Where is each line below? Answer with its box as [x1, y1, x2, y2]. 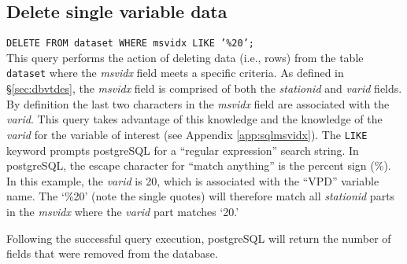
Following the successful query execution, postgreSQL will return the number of [6, 229, 391, 246]
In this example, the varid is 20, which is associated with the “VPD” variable [6, 172, 379, 189]
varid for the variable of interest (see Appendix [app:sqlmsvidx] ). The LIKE [6, 126, 368, 142]
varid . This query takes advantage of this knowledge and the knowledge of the [6, 111, 383, 127]
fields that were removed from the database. [6, 245, 218, 262]
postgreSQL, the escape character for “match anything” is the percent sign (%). [6, 157, 391, 174]
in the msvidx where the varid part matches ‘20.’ [6, 203, 239, 219]
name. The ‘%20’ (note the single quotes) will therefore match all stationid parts [6, 188, 395, 204]
